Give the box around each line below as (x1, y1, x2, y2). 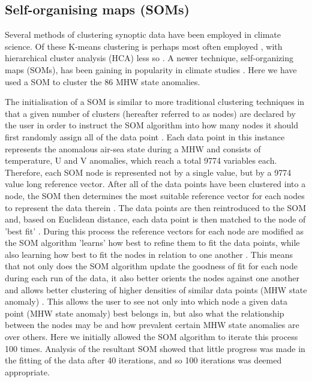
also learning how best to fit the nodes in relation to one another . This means (5, 248, 293, 260)
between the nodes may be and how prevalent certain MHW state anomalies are (5, 318, 299, 331)
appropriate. (5, 365, 50, 378)
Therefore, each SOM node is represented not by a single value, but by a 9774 (5, 166, 292, 178)
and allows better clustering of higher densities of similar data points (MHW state (5, 283, 307, 296)
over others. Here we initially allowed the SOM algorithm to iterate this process (5, 330, 298, 343)
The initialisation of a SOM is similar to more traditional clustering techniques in (5, 95, 305, 108)
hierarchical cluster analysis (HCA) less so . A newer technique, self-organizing (5, 52, 293, 64)
